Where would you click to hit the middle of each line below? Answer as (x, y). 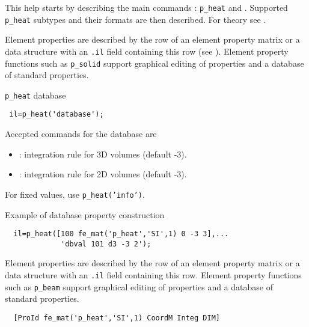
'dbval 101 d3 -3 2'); (106, 244)
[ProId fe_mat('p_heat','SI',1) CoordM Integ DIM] (117, 318)
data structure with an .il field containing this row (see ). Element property (147, 51)
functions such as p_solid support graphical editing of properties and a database (154, 63)
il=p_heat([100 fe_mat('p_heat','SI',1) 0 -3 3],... (121, 234)
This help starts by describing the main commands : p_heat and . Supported (146, 7)
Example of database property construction (85, 214)
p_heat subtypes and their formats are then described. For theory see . (136, 19)
